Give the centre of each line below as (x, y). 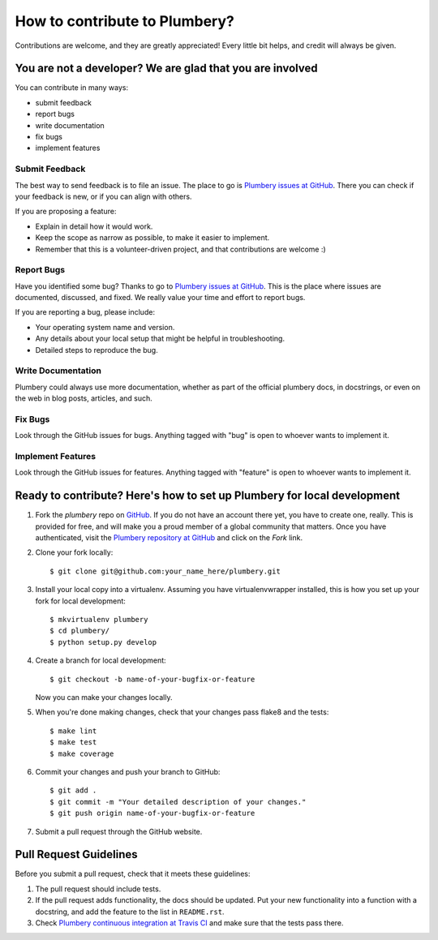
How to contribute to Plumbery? (125, 21)
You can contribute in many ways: (72, 88)
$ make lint (73, 731)
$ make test (73, 743)
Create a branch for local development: (101, 660)
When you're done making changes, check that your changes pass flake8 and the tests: (182, 712)
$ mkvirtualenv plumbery (99, 620)
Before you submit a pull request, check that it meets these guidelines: (133, 874)
